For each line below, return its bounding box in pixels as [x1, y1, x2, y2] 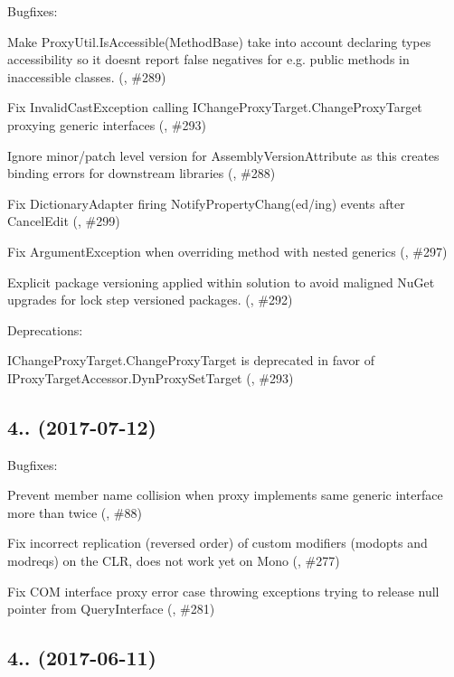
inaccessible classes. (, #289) [7, 67, 166, 86]
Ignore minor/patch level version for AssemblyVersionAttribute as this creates [7, 146, 440, 165]
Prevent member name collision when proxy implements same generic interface [7, 485, 443, 504]
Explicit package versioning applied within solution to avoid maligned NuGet [7, 272, 435, 291]
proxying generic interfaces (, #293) [7, 115, 206, 134]
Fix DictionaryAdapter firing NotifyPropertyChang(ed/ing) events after [7, 193, 405, 212]
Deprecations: [7, 320, 83, 339]
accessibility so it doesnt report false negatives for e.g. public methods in [7, 50, 410, 69]
